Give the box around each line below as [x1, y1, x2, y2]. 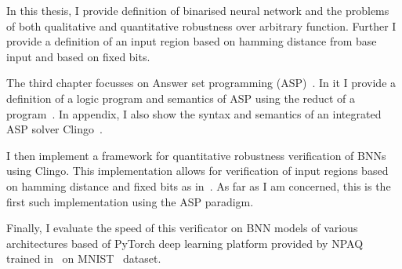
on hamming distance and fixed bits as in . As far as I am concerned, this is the [6, 177, 391, 194]
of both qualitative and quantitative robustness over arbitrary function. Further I [6, 17, 397, 34]
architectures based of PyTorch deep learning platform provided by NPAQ [6, 234, 364, 251]
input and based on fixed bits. [6, 48, 150, 64]
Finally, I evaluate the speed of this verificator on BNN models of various [6, 220, 358, 236]
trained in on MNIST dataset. [6, 250, 161, 267]
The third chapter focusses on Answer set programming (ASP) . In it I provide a [6, 75, 397, 91]
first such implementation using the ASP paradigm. [6, 193, 254, 209]
